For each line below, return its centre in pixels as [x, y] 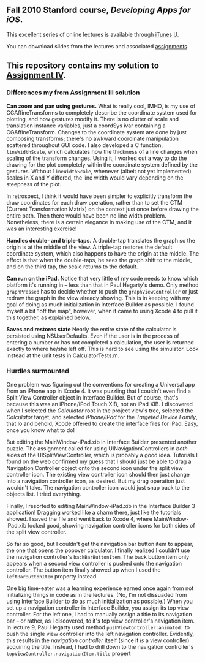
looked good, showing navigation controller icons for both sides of [111, 525]
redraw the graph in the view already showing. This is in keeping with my [98, 298]
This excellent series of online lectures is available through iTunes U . [93, 34]
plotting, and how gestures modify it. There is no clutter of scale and [93, 119]
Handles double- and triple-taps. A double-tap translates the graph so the [101, 240]
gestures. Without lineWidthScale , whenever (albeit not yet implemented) [99, 171]
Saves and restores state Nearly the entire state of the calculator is [91, 329]
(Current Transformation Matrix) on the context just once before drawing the [102, 209]
